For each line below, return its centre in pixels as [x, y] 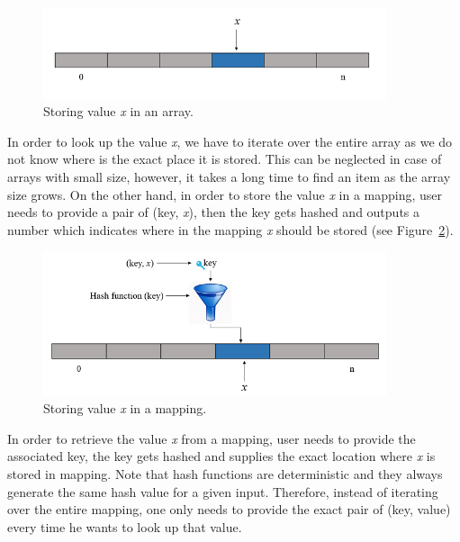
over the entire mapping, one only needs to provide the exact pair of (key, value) [229, 509]
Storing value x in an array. [118, 111]
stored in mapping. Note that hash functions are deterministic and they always [225, 473]
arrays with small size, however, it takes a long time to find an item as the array [229, 177]
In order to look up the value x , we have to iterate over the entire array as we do [230, 141]
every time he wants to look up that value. [125, 526]
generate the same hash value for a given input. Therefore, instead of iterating [223, 491]
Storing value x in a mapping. [125, 408]
